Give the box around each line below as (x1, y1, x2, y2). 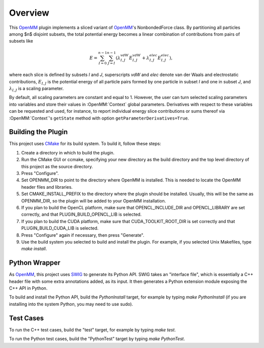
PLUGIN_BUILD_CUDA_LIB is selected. (21, 225, 99, 231)
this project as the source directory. (21, 163, 93, 169)
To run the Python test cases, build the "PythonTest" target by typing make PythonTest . (9, 336, 185, 342)
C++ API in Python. (9, 285, 48, 291)
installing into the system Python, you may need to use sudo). (9, 301, 133, 307)
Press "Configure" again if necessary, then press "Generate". (21, 232, 144, 238)
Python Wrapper (9, 259, 61, 267)
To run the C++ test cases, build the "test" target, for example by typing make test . (9, 326, 176, 333)
